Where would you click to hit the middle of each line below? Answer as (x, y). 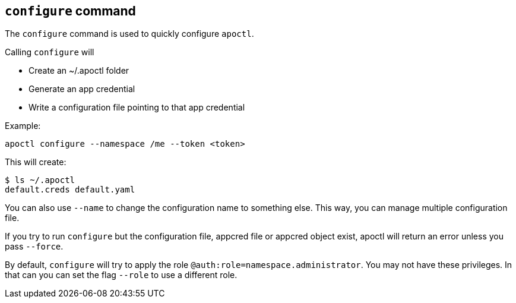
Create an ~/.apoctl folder (79, 71)
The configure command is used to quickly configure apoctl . (129, 34)
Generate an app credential (82, 89)
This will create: (36, 162)
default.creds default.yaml (70, 190)
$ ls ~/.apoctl (40, 180)
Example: (23, 126)
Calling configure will (50, 52)
